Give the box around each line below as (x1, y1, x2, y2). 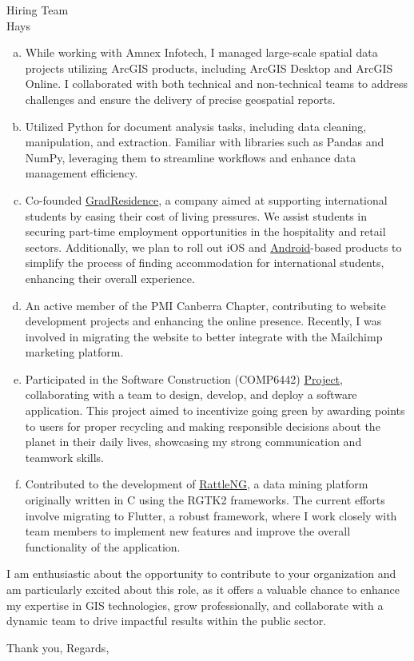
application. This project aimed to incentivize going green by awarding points (25, 402, 405, 419)
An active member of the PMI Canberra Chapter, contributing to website (25, 297, 386, 313)
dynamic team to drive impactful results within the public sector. (6, 612, 327, 629)
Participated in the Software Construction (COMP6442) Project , (25, 370, 343, 387)
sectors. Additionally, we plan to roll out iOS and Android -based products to (25, 238, 402, 255)
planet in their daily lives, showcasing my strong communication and (25, 433, 362, 450)
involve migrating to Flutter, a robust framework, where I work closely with (25, 507, 397, 524)
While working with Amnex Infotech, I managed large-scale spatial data (25, 44, 378, 61)
